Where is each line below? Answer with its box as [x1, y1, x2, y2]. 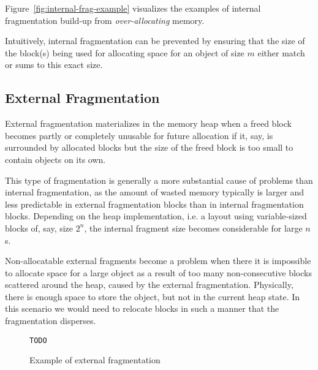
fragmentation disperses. [5, 314, 96, 327]
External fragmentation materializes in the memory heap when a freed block [5, 117, 292, 130]
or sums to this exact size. [5, 58, 103, 71]
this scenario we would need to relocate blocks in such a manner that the [5, 302, 279, 315]
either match [257, 46, 305, 59]
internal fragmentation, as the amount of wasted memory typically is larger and [5, 186, 305, 198]
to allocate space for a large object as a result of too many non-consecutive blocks [5, 266, 312, 279]
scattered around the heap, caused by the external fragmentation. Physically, [5, 278, 293, 291]
